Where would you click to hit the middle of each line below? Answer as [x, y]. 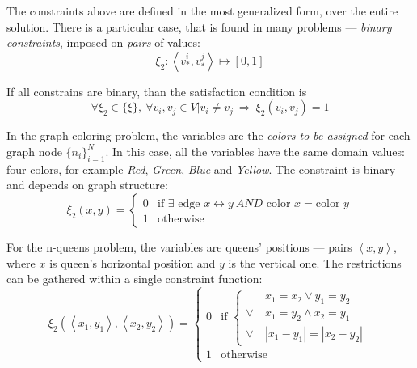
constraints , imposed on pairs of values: [103, 42]
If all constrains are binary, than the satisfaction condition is [157, 91]
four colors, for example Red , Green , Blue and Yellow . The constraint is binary [201, 169]
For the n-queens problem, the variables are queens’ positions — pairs [179, 246]
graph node [34, 151]
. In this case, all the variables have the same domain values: [255, 151]
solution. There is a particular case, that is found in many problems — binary [199, 26]
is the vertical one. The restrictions [315, 262]
